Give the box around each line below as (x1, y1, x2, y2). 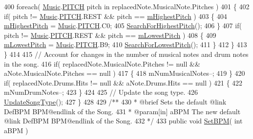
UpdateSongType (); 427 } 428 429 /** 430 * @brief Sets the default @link (4, 96, 227, 106)
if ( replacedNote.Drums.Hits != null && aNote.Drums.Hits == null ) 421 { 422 (4, 77, 243, 87)
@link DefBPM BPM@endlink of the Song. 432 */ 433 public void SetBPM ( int (4, 116, 243, 126)
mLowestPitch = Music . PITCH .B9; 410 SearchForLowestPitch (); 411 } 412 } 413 (4, 39, 247, 50)
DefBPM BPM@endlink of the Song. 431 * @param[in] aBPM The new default (4, 106, 241, 116)
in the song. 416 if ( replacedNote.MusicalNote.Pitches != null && (4, 58, 200, 69)
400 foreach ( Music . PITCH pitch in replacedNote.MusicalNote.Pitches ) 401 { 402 (4, 1, 250, 11)
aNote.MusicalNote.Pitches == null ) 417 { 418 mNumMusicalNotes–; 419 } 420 (4, 68, 245, 78)
